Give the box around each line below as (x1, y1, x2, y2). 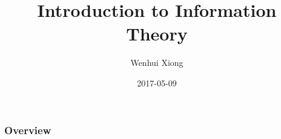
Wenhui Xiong (130, 56, 183, 69)
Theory (126, 21, 188, 46)
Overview (4, 122, 51, 137)
